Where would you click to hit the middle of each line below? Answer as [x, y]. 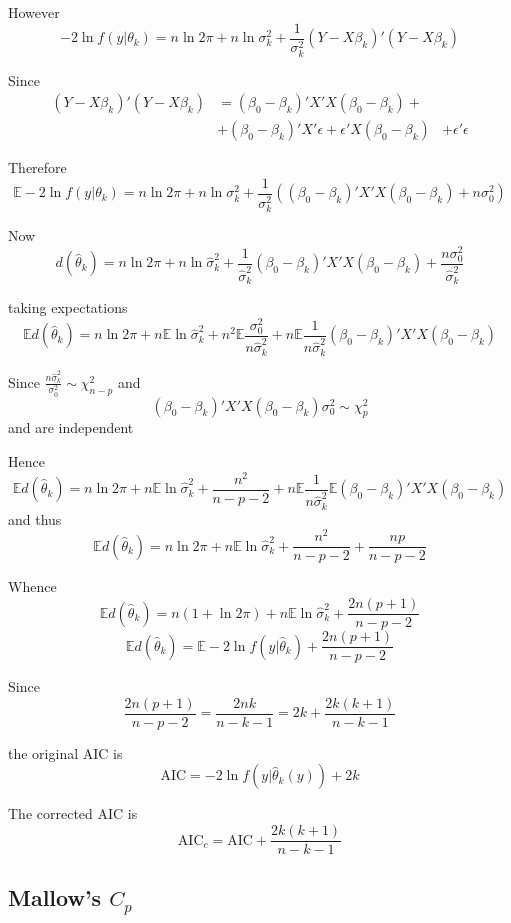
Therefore [37, 167]
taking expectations [68, 307]
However [34, 12]
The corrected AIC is [73, 813]
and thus [35, 518]
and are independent [71, 427]
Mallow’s [55, 897]
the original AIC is [65, 752]
